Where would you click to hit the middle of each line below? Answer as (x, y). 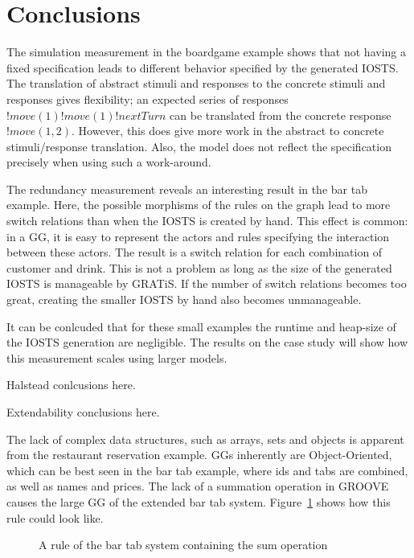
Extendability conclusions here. (83, 412)
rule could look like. (55, 517)
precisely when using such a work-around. (109, 162)
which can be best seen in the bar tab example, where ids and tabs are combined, (207, 470)
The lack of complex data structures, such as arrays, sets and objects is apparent (205, 439)
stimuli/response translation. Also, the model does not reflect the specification (199, 146)
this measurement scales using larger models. (117, 357)
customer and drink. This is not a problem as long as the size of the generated (199, 267)
